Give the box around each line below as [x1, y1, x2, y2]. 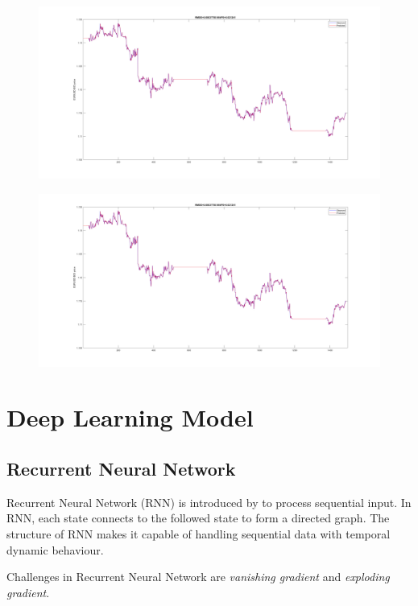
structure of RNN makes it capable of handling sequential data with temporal [6, 525, 391, 542]
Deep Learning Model [6, 401, 254, 434]
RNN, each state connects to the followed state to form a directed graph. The [6, 509, 390, 526]
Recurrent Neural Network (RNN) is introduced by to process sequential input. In [6, 493, 412, 510]
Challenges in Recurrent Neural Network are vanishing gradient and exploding [6, 568, 390, 585]
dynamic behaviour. [6, 541, 104, 558]
